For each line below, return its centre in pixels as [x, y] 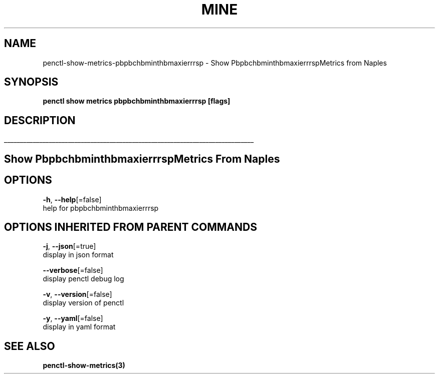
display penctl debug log [83, 279]
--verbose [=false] [73, 270]
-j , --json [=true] [69, 246]
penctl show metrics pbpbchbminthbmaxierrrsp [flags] [137, 101]
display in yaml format [79, 327]
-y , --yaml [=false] [73, 318]
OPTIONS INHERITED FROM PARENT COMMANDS [131, 227]
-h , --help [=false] [72, 199]
